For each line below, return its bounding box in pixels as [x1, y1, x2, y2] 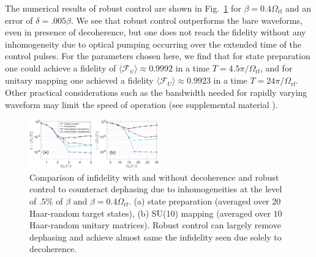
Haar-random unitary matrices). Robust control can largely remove [29, 219, 281, 231]
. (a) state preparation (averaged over [128, 194, 269, 207]
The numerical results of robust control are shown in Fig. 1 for [5, 2, 241, 14]
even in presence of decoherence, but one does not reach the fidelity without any [5, 26, 306, 38]
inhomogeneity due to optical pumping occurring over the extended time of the [5, 37, 301, 50]
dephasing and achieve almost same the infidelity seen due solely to [29, 230, 282, 243]
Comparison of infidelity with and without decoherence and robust [29, 170, 279, 183]
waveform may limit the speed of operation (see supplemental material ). [5, 98, 278, 110]
